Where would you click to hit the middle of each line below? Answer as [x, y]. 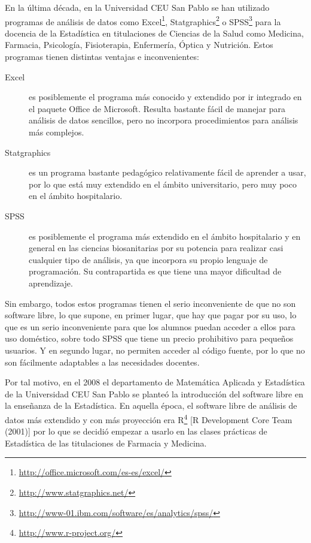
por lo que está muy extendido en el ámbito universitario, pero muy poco [163, 184]
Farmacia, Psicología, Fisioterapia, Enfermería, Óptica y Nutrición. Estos [139, 45]
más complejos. [57, 132]
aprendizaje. [51, 283]
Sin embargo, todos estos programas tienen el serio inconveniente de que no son [150, 303]
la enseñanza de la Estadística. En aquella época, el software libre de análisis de [151, 405]
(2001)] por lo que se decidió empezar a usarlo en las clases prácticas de [136, 431]
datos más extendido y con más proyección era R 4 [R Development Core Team [149, 418]
